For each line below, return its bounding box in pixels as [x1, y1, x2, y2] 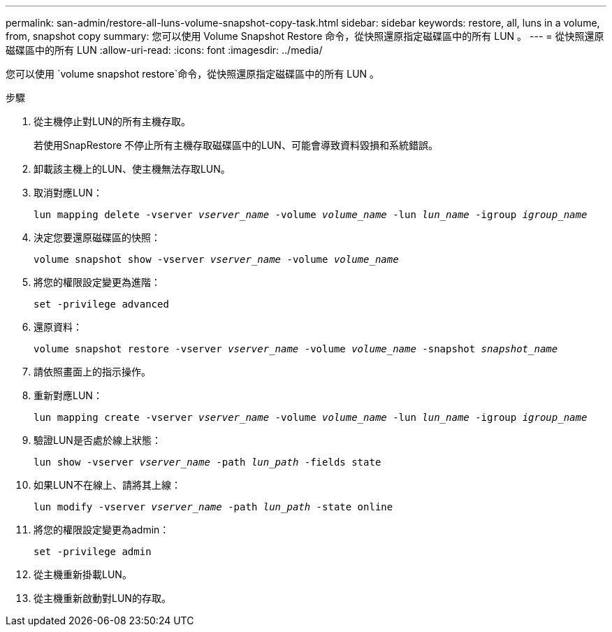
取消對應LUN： [34, 187, 103, 199]
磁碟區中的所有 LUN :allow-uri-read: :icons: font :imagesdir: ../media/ [6, 44, 323, 56]
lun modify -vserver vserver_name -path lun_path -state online [34, 501, 393, 512]
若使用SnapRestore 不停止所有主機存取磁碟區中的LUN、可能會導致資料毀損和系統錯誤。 [34, 139, 438, 151]
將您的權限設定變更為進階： [34, 276, 161, 288]
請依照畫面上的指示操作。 [34, 366, 151, 378]
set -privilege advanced [34, 299, 169, 310]
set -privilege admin [34, 546, 152, 557]
